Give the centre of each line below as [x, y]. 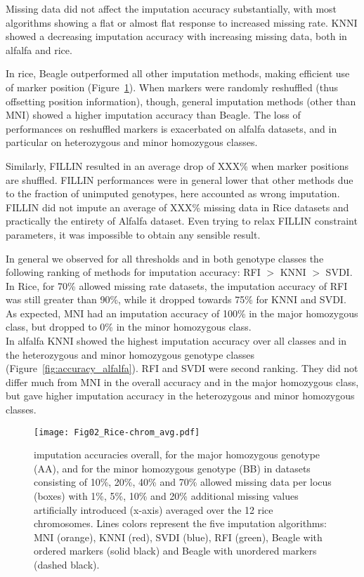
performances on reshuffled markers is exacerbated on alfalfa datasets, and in [171, 128]
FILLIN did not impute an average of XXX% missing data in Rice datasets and [177, 207]
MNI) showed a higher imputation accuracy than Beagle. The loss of [153, 115]
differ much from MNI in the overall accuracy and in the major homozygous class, [182, 382]
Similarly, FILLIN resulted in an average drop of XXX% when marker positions [177, 165]
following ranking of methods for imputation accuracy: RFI [133, 272]
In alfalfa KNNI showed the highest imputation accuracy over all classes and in [176, 341]
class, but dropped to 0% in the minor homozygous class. [129, 327]
